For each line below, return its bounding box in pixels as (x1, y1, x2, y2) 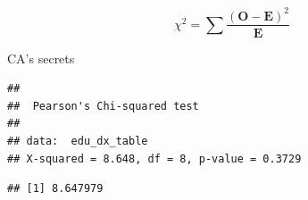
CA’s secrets (7, 48, 75, 67)
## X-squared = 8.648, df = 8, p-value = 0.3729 (7, 152, 302, 165)
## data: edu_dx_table (7, 134, 148, 147)
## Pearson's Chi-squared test (7, 99, 199, 112)
